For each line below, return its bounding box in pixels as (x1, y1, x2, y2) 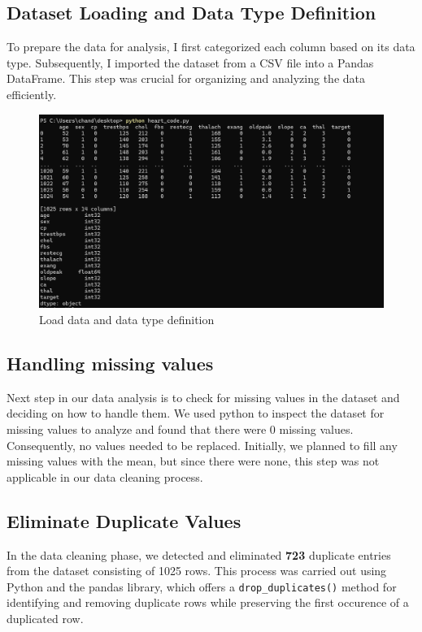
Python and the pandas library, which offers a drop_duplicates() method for (7, 578, 397, 595)
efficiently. (7, 85, 57, 102)
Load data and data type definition (39, 311, 215, 328)
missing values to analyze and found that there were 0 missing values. (7, 421, 354, 438)
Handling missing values (7, 351, 214, 376)
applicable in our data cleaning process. (7, 468, 203, 485)
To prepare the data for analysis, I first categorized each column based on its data (7, 38, 415, 55)
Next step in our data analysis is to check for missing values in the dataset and (7, 388, 400, 405)
